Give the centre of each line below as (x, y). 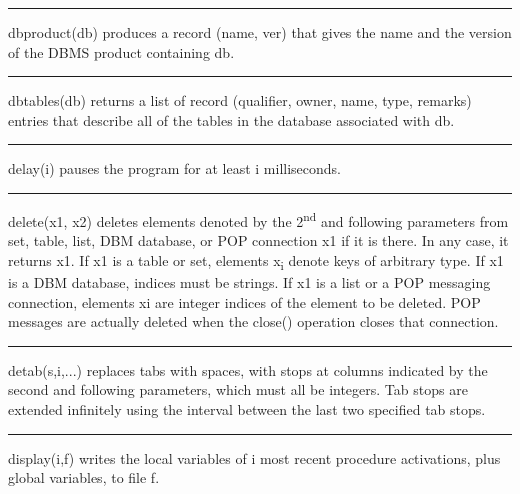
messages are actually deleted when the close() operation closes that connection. (253, 321)
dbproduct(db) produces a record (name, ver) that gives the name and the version (260, 32)
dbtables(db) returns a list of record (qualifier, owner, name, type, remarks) (240, 100)
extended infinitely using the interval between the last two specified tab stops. (247, 408)
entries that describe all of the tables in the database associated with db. (231, 119)
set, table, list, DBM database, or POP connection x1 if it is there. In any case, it (258, 240)
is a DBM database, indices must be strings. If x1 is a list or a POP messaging (249, 281)
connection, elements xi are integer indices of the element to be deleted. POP (244, 301)
